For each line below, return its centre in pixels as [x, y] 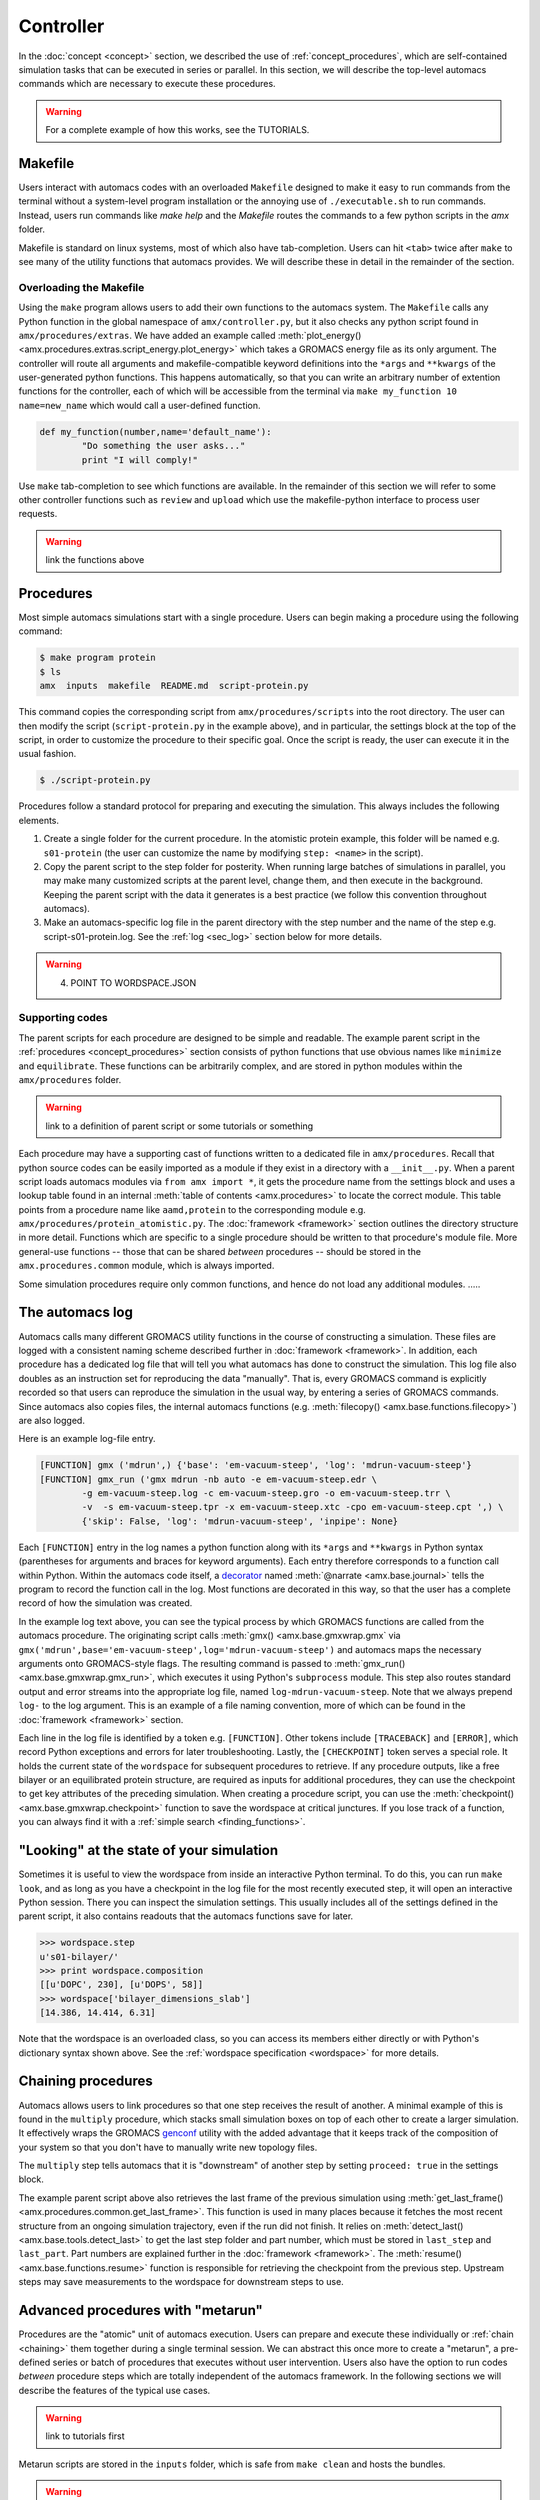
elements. [39, 820]
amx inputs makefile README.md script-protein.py [174, 686]
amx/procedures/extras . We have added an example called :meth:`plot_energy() [190, 335]
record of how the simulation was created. [105, 1603]
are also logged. [51, 1420]
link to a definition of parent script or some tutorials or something [179, 1126]
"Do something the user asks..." [163, 446]
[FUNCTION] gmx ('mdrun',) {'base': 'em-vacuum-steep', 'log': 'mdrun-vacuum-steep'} [255, 1465]
